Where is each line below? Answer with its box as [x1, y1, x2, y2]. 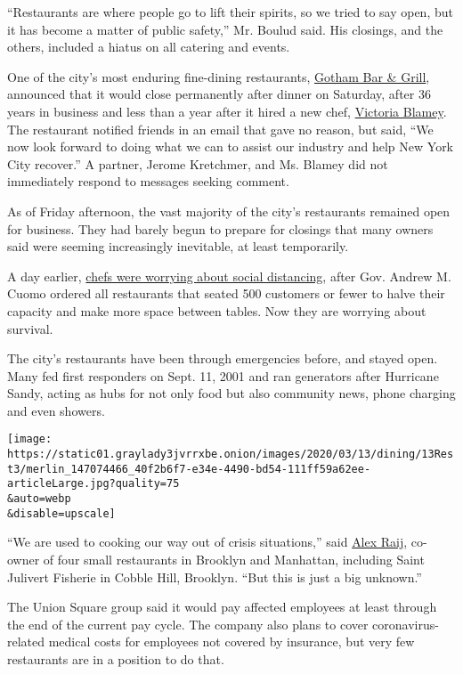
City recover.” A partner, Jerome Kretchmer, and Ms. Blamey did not [7, 154, 388, 173]
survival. [7, 319, 53, 337]
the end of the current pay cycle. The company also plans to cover [7, 614, 369, 633]
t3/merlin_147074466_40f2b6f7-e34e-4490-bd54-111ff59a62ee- [7, 462, 371, 475]
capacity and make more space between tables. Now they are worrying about [7, 301, 426, 320]
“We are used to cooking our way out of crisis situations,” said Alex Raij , [7, 532, 408, 551]
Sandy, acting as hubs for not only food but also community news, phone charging [7, 384, 456, 402]
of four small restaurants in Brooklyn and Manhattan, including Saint [43, 550, 425, 568]
